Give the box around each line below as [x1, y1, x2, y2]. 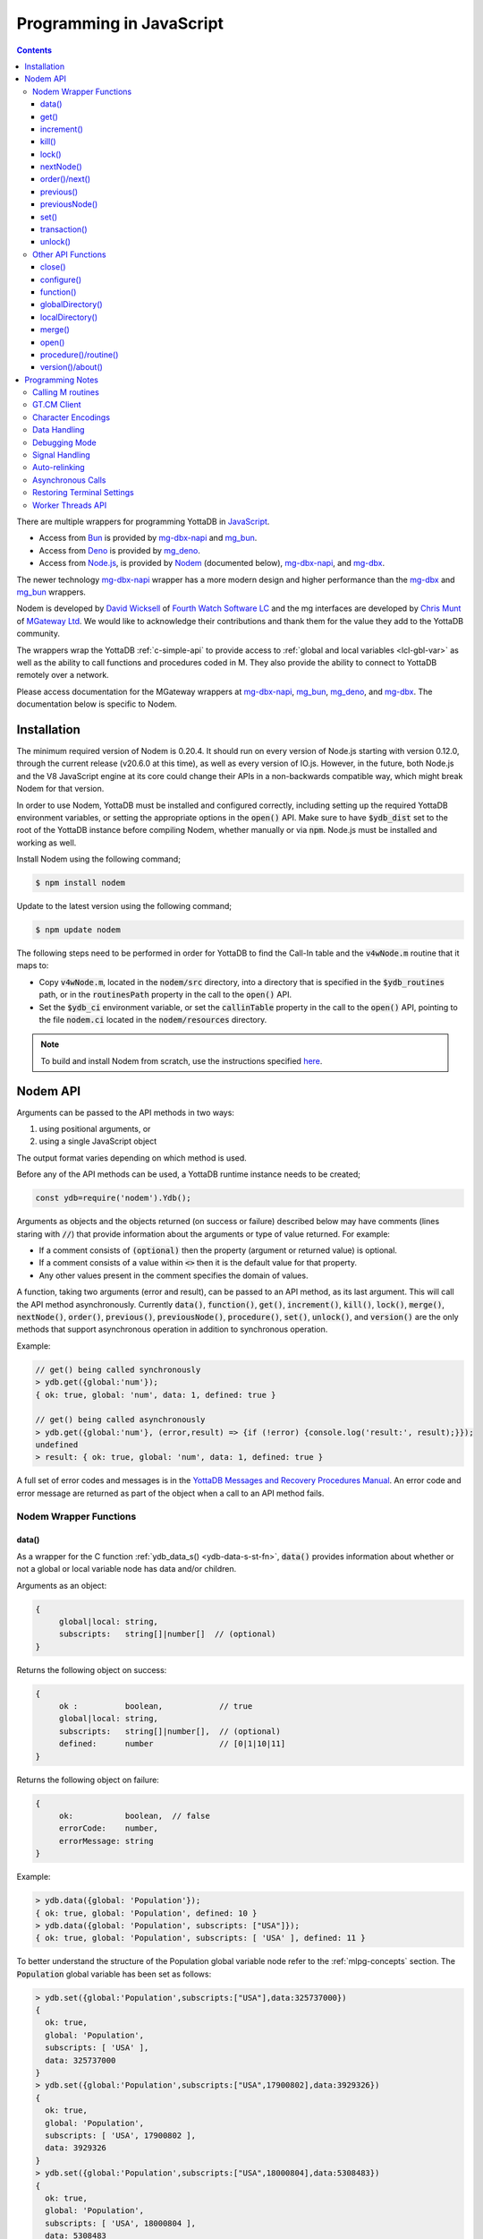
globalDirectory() [40, 299, 103, 310]
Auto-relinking [32, 462, 85, 473]
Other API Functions [32, 249, 106, 260]
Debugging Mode [32, 437, 97, 448]
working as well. [16, 837, 77, 848]
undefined [35, 1440, 79, 1450]
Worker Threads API [32, 500, 107, 510]
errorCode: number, [58, 1823, 158, 1833]
